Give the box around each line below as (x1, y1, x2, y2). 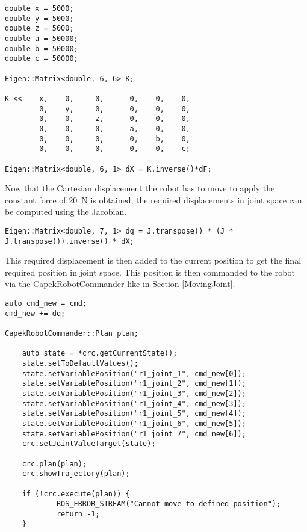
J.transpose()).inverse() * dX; (5, 237, 134, 246)
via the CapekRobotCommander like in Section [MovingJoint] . (5, 277, 235, 290)
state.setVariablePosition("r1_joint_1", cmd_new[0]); (22, 369, 246, 378)
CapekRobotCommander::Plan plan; (5, 329, 138, 338)
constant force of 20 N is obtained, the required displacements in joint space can (5, 193, 302, 206)
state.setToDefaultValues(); (22, 359, 138, 368)
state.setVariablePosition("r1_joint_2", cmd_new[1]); (22, 379, 246, 388)
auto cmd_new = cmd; (5, 299, 87, 308)
